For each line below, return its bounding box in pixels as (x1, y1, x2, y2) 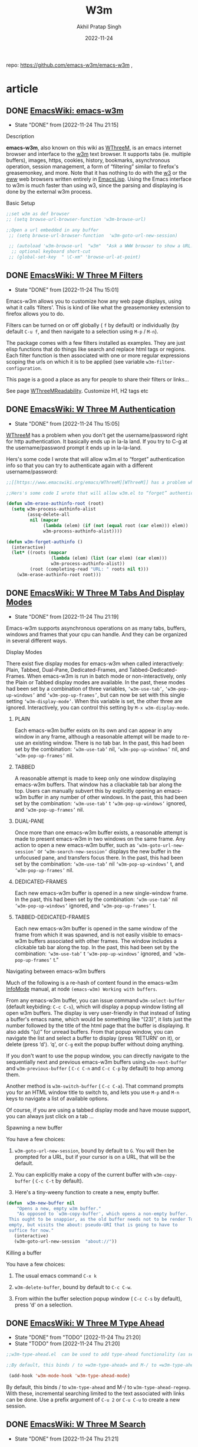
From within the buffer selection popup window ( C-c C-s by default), (14, 1295, 182, 1302)
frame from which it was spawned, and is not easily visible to (14, 931, 163, 938)
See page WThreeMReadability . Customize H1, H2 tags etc (6, 387, 148, 394)
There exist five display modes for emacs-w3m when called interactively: (6, 659, 184, 667)
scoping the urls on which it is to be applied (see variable (6, 358, 145, 365)
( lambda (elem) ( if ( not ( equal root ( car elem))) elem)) (43, 522, 189, 528)
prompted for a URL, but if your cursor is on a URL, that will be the (14, 1153, 176, 1160)
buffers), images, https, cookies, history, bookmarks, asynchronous (6, 156, 170, 164)
